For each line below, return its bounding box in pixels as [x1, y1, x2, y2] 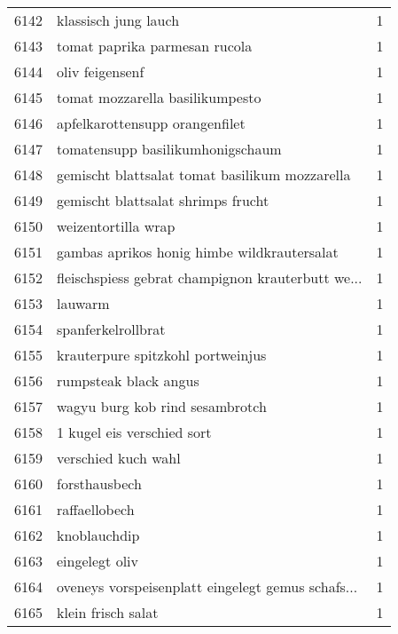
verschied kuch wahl [57, 448, 181, 468]
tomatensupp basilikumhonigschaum [57, 139, 282, 159]
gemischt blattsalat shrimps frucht [57, 190, 269, 210]
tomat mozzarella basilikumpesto [57, 87, 261, 107]
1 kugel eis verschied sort [57, 422, 212, 442]
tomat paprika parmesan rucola [57, 36, 253, 56]
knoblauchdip [57, 525, 140, 545]
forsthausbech [57, 473, 142, 494]
